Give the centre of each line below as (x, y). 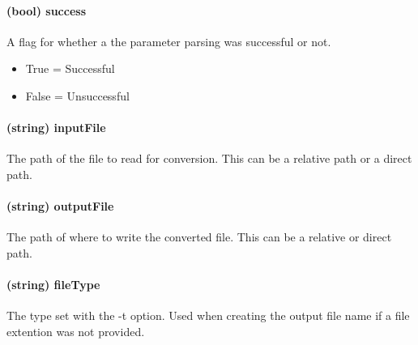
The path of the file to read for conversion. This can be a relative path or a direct (209, 158)
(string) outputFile (60, 206)
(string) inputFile (56, 128)
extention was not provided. (76, 331)
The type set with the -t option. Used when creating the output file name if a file (208, 315)
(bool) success (46, 10)
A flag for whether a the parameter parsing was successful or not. (169, 41)
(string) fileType (53, 285)
